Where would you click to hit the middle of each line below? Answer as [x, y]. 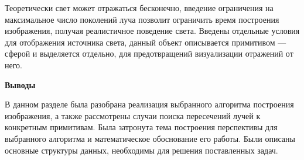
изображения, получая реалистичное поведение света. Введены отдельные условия [152, 31]
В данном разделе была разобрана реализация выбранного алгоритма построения [149, 104]
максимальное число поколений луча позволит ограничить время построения [142, 19]
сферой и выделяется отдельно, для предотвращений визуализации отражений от [149, 53]
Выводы [20, 84]
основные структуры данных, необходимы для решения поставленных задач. [141, 150]
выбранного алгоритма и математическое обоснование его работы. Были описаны [150, 138]
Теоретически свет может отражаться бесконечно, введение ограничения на [139, 8]
